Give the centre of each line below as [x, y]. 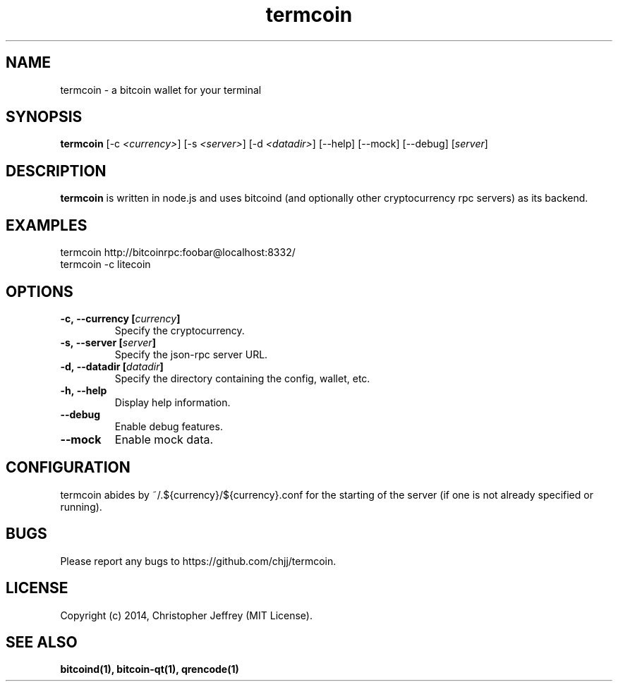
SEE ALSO [42, 642]
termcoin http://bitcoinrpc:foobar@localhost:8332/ [178, 253]
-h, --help [84, 390]
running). [81, 506]
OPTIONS [40, 291]
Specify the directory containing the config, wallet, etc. [242, 378]
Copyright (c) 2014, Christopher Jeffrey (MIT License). [187, 615]
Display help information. [172, 402]
